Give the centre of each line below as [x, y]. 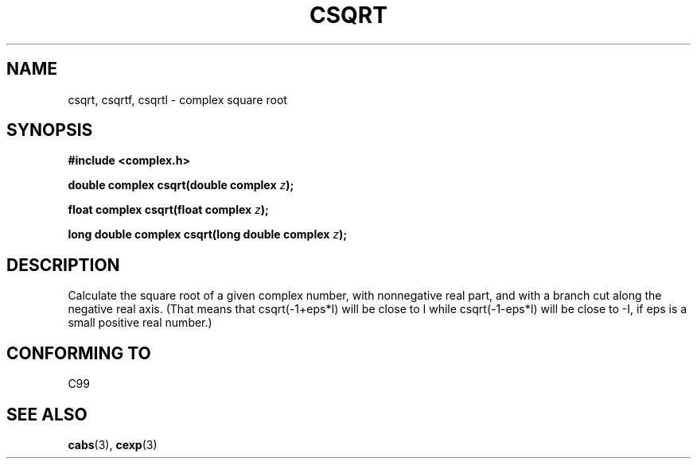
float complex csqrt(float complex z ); [168, 210]
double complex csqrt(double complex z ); [181, 185]
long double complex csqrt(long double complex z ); [208, 234]
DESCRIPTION [63, 265]
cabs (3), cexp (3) [113, 444]
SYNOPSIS [50, 130]
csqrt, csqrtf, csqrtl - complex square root [177, 99]
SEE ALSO [47, 414]
